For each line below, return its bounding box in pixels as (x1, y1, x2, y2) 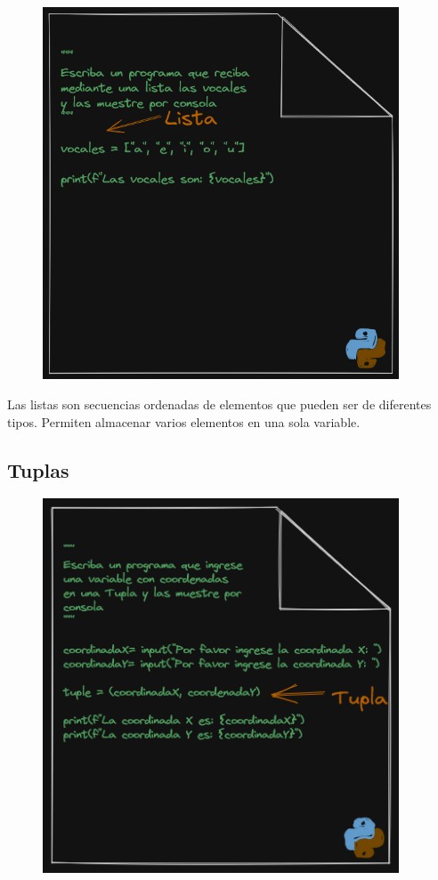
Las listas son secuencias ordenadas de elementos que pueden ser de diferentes (7, 395, 432, 414)
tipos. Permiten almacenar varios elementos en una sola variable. (7, 412, 361, 431)
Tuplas (7, 456, 69, 483)
